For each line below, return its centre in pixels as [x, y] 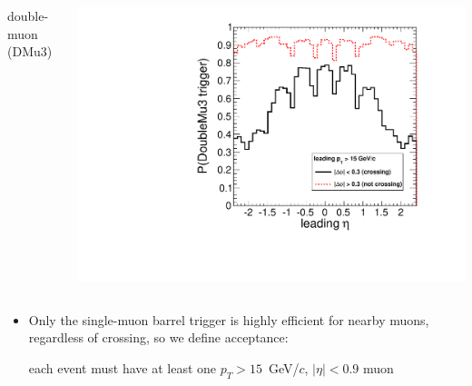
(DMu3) [30, 51]
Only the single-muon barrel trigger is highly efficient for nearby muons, [229, 319]
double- [28, 15]
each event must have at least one [123, 367]
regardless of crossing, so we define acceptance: [158, 337]
